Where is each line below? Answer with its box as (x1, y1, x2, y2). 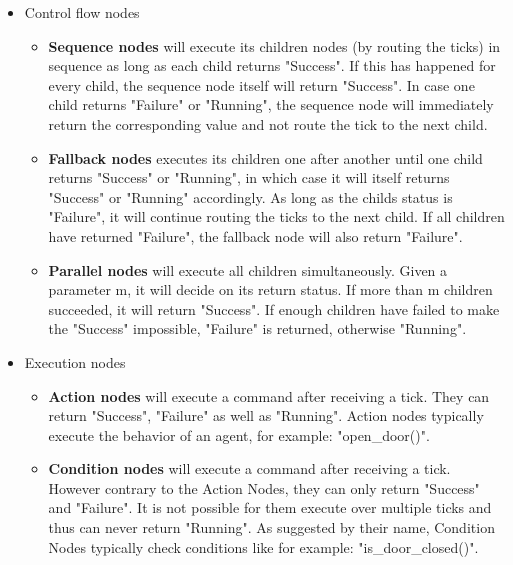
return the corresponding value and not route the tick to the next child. (48, 113, 488, 134)
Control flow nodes (24, 2, 140, 22)
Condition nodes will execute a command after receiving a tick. (48, 458, 451, 479)
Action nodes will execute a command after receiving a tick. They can (48, 385, 490, 406)
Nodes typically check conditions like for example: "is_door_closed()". (48, 536, 479, 557)
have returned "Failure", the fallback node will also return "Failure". (48, 225, 463, 246)
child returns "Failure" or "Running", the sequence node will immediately (48, 94, 494, 115)
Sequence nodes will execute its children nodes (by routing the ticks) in (48, 35, 501, 56)
